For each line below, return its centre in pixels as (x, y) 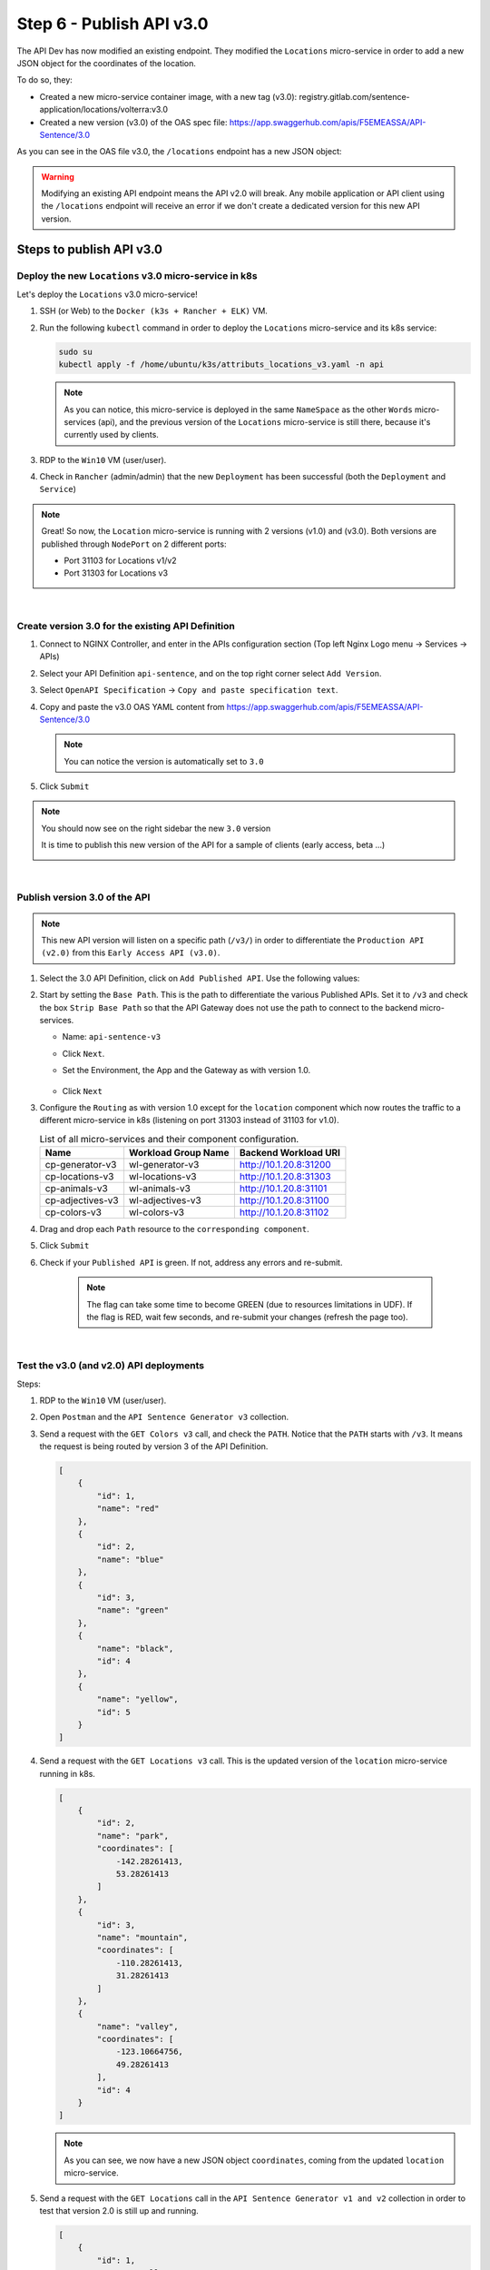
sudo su (75, 351)
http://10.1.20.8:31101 (283, 1189)
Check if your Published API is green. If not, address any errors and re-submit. (191, 1262)
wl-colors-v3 (157, 1212)
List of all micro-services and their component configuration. (169, 1139)
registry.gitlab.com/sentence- (354, 96)
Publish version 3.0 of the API (83, 897)
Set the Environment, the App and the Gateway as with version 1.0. (186, 1071)
